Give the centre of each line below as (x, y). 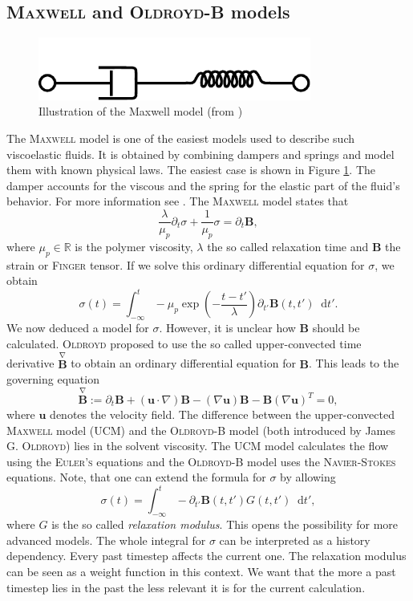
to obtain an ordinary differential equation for (183, 363)
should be (336, 328)
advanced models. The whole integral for (106, 540)
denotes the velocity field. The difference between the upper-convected (222, 414)
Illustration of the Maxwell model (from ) (141, 111)
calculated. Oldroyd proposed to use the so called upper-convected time (184, 343)
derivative (30, 363)
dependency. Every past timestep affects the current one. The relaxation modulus (206, 556)
